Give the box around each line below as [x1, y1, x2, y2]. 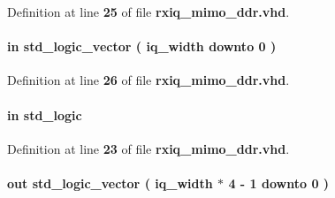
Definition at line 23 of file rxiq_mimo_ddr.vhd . [7, 139, 290, 157]
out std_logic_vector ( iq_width [7, 173, 213, 192]
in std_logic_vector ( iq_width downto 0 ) [7, 37, 277, 56]
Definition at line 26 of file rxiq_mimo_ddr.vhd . [7, 71, 290, 89]
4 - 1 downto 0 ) [228, 173, 330, 192]
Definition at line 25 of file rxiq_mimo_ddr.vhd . [7, 3, 290, 20]
